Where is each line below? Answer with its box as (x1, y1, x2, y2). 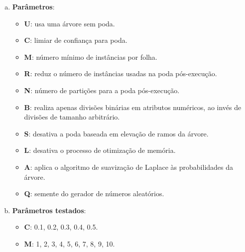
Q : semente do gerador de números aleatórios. (24, 188, 164, 199)
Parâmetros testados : (12, 205, 86, 215)
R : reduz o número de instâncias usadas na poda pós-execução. (24, 68, 217, 79)
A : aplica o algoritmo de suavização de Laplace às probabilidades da (24, 161, 234, 172)
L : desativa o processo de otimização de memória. (24, 145, 176, 155)
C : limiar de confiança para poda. (24, 35, 127, 45)
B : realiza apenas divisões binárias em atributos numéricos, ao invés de (24, 102, 242, 112)
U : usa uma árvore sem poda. (24, 18, 115, 28)
